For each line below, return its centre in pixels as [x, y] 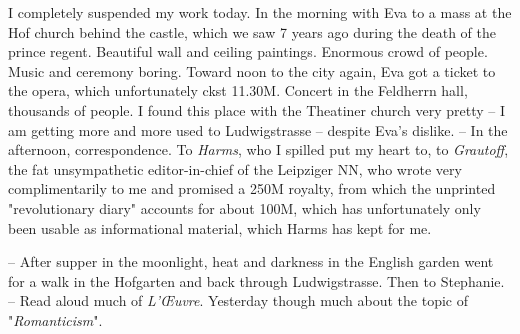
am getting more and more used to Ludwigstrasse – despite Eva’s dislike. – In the [258, 129]
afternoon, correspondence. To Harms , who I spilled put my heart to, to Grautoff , [258, 149]
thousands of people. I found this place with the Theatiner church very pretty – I [257, 109]
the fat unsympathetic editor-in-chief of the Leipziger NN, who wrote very [235, 168]
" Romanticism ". [55, 319]
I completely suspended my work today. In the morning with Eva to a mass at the [260, 12]
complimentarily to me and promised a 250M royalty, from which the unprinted [252, 188]
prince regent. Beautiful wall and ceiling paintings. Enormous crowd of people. [248, 51]
